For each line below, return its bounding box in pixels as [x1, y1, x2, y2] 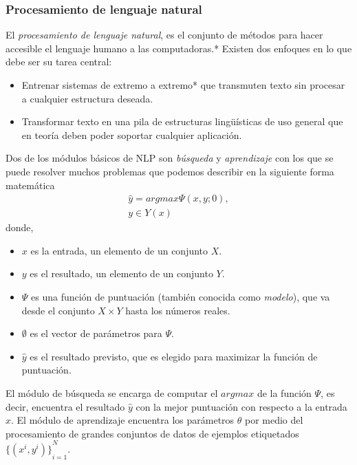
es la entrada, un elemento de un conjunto [30, 243, 208, 257]
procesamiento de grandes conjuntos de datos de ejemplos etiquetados [6, 426, 299, 440]
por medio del [244, 413, 303, 427]
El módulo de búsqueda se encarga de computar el [6, 385, 218, 400]
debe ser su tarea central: [6, 54, 112, 69]
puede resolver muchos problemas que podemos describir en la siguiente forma [6, 164, 334, 178]
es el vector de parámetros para [30, 326, 162, 340]
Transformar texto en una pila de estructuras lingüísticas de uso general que [21, 114, 343, 129]
